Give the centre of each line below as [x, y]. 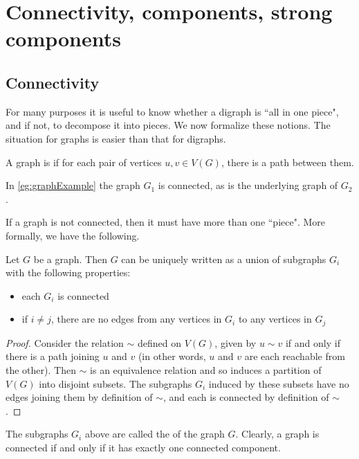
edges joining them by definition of [79, 397]
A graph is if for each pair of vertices [84, 162]
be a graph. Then [70, 259]
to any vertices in [275, 319]
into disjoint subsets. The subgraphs [116, 383]
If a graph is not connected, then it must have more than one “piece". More [166, 222]
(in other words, [172, 356]
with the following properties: [68, 272]
